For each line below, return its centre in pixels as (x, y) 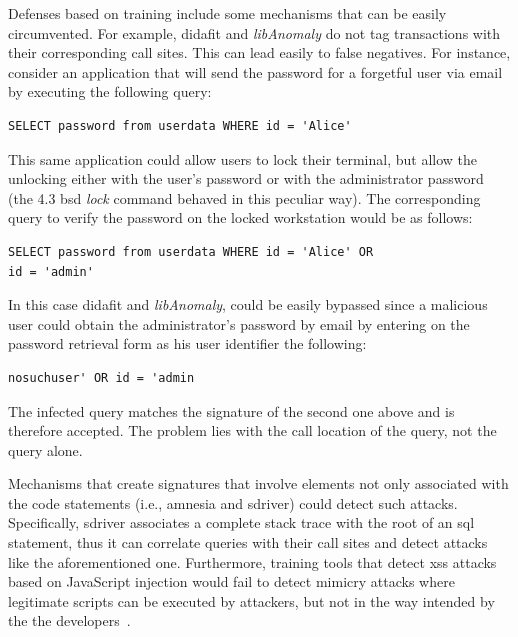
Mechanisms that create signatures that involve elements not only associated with (258, 483)
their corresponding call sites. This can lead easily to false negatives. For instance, (259, 52)
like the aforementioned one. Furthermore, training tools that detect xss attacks (252, 561)
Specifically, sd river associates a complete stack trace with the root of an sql (241, 522)
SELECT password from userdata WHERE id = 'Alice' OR (191, 251)
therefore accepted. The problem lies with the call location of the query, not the (252, 430)
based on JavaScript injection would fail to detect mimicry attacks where (231, 581)
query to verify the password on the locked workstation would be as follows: (240, 217)
